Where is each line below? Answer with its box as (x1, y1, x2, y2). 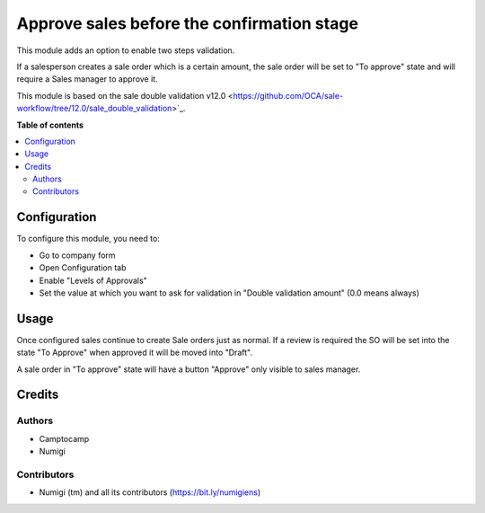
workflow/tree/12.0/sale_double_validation (16, 103, 172, 114)
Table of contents (16, 119, 84, 130)
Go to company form (39, 250, 116, 261)
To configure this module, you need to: (16, 234, 161, 244)
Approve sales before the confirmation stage (16, 13, 359, 33)
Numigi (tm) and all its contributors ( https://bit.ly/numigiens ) (39, 487, 261, 498)
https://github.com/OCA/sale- (233, 90, 344, 101)
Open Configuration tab (39, 262, 127, 273)
